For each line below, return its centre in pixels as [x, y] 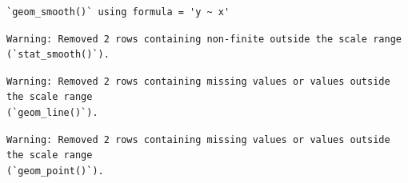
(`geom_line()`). [52, 112]
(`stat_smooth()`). [58, 55]
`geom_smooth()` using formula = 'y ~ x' [118, 12]
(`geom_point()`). [55, 171]
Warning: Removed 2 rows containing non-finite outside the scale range [204, 39]
